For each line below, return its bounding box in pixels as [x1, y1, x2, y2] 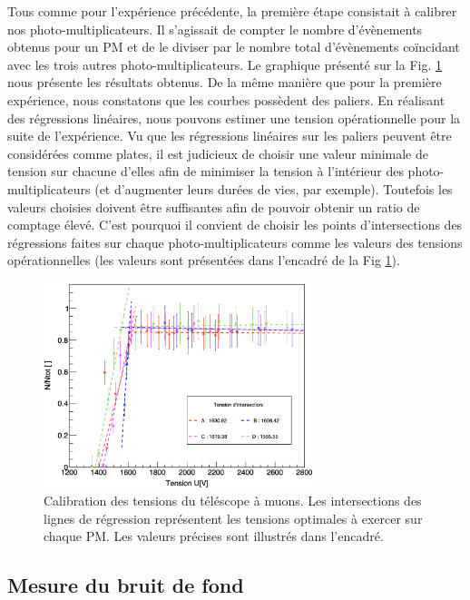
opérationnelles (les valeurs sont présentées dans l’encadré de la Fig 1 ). [7, 251, 400, 270]
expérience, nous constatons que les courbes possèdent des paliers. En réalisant [7, 90, 446, 109]
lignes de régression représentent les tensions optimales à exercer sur [44, 508, 423, 527]
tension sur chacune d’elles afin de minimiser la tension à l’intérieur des [7, 162, 404, 181]
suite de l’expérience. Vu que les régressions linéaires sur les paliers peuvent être [7, 126, 452, 145]
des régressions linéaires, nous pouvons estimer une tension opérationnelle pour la [7, 108, 461, 127]
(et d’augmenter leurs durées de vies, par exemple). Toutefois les [94, 179, 453, 198]
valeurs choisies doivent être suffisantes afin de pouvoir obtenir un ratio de [7, 197, 420, 216]
